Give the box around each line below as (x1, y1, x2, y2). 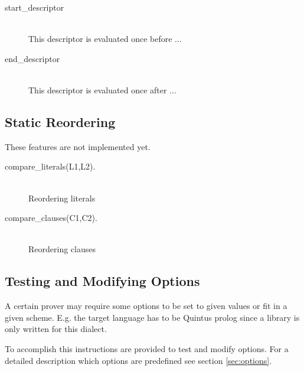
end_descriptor (5, 52, 60, 64)
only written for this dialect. (5, 323, 107, 335)
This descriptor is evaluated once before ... (28, 32, 182, 45)
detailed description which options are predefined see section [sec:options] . (5, 354, 272, 366)
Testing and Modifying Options (5, 272, 200, 290)
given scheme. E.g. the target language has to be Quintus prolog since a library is (5, 311, 300, 323)
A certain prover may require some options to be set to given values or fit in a (5, 300, 287, 312)
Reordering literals (28, 191, 96, 204)
